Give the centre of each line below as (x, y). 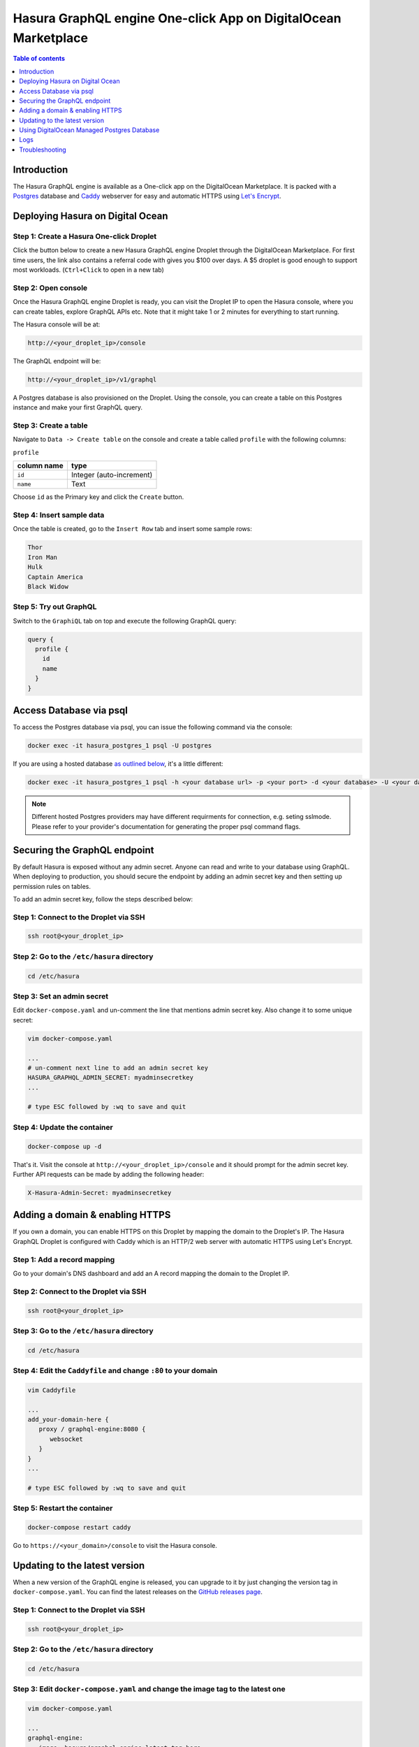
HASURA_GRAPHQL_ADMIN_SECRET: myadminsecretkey (110, 1078)
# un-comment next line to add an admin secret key (118, 1068)
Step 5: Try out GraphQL (55, 607)
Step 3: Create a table (51, 426)
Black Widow (48, 586)
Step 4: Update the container (63, 1127)
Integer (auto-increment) (112, 475)
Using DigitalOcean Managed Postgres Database (89, 130)
